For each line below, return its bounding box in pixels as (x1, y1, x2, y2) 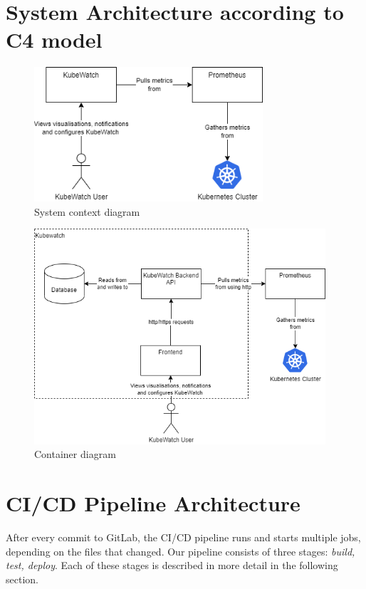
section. (6, 571, 38, 586)
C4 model (6, 25, 103, 54)
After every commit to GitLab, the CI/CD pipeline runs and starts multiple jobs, (6, 530, 361, 545)
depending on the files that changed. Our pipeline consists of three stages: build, (6, 543, 355, 558)
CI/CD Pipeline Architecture (6, 489, 300, 518)
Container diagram (34, 447, 116, 462)
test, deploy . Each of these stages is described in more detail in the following (6, 558, 338, 573)
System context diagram (34, 204, 140, 219)
